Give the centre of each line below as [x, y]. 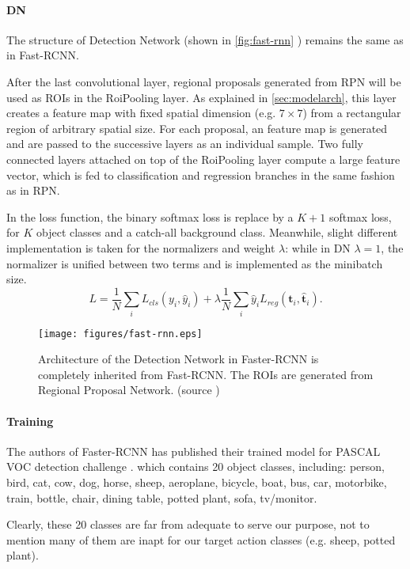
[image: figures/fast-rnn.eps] [120, 334]
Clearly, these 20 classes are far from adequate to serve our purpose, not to [188, 524]
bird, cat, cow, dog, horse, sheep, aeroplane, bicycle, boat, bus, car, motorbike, [197, 482]
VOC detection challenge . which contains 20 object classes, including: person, [196, 467]
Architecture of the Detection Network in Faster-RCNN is [178, 359]
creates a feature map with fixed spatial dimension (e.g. [141, 113]
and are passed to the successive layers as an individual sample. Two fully [185, 144]
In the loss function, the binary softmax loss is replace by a [150, 216]
